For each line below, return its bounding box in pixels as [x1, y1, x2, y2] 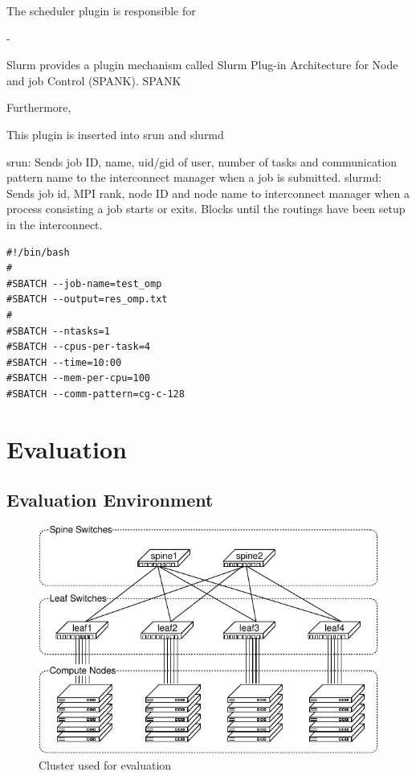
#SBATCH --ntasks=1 [6, 325, 110, 337]
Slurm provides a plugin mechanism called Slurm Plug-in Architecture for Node [6, 56, 398, 73]
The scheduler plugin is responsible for [6, 2, 196, 18]
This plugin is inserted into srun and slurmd [6, 125, 224, 142]
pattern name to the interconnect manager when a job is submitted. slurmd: [6, 169, 382, 186]
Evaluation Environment [6, 487, 214, 512]
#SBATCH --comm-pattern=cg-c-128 [6, 388, 185, 400]
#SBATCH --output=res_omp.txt [6, 294, 168, 306]
